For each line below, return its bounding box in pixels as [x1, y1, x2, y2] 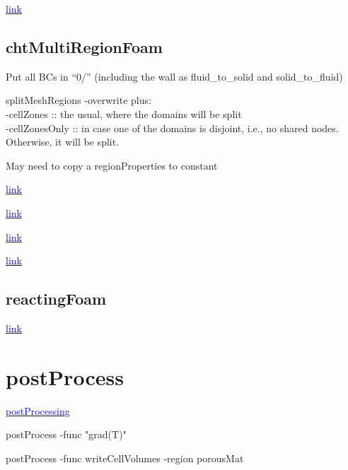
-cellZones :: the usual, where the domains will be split [6, 106, 242, 121]
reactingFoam [6, 288, 107, 310]
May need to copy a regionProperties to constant [6, 158, 218, 172]
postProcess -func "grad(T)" [6, 427, 127, 442]
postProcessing [6, 403, 70, 418]
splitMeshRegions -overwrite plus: [6, 93, 151, 107]
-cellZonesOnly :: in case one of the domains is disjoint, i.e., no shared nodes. [6, 120, 339, 135]
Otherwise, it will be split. [6, 134, 120, 149]
